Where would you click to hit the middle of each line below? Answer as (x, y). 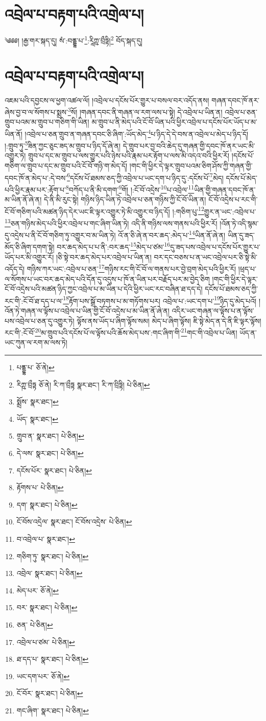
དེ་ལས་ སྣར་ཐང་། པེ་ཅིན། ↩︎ (50, 453)
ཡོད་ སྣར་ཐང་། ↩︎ (38, 418)
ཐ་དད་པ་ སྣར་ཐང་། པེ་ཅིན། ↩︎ (53, 659)
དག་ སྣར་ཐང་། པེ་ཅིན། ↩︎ (47, 504)
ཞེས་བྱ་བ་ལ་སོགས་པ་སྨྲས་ (36, 112)
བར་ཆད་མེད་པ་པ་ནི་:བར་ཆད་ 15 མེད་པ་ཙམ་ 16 (114, 246)
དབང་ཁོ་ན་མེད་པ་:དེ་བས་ (36, 177)
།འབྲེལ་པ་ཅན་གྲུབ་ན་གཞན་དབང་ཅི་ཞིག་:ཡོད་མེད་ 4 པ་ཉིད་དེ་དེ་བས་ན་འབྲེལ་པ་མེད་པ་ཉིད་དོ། (137, 133)
